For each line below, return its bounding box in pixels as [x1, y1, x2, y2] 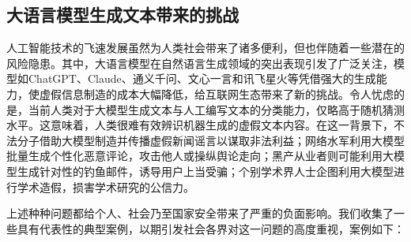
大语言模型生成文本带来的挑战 [6, 2, 239, 27]
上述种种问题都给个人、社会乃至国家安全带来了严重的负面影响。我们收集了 [6, 205, 394, 222]
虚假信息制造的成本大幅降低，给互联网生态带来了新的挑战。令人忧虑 [39, 85, 394, 102]
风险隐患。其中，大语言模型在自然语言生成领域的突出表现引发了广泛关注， [6, 54, 394, 71]
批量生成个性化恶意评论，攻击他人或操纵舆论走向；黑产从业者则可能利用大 [6, 147, 394, 164]
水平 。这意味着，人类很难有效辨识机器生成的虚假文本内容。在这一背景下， [6, 117, 394, 133]
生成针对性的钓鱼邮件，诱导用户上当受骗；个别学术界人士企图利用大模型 [17, 162, 394, 179]
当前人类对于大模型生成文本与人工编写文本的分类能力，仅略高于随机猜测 [28, 101, 405, 117]
